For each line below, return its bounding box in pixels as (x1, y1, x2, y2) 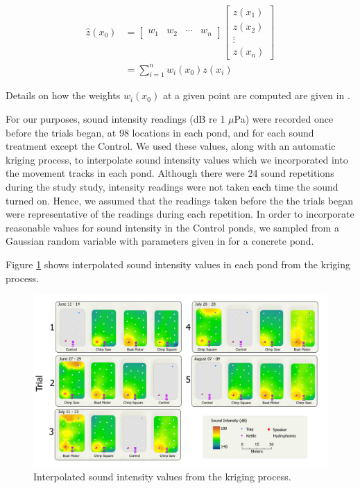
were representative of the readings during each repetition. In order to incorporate (6, 207, 354, 221)
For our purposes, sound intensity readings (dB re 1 (6, 112, 225, 126)
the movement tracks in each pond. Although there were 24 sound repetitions (6, 166, 334, 180)
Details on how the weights (6, 88, 121, 103)
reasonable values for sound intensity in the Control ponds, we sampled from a (6, 220, 339, 234)
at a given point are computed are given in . (162, 88, 350, 103)
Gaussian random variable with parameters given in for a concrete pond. (6, 234, 314, 248)
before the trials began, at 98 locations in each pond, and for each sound (6, 125, 314, 139)
